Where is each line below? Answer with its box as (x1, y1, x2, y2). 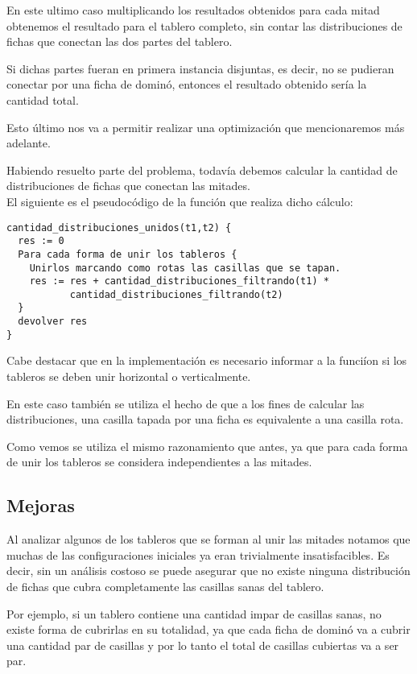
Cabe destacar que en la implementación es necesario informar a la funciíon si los (6, 352, 407, 369)
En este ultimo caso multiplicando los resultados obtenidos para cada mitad (6, 2, 380, 18)
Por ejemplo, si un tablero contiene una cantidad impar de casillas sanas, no (6, 605, 382, 622)
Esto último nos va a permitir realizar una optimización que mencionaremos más (6, 118, 405, 135)
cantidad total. (6, 91, 79, 108)
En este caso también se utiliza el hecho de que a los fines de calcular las (6, 395, 365, 411)
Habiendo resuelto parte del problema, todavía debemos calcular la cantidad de (6, 161, 398, 178)
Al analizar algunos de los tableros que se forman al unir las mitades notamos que (6, 531, 411, 548)
